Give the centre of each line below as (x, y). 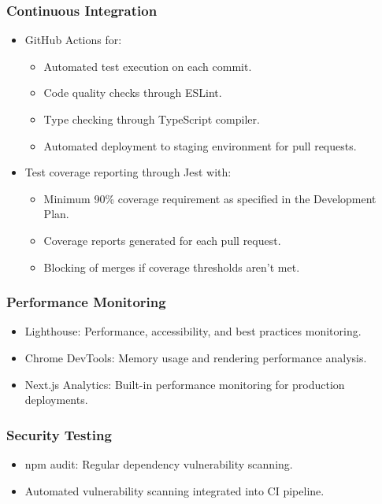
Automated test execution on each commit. (148, 66)
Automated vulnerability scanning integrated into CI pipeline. (174, 490)
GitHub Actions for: (73, 40)
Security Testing (59, 434)
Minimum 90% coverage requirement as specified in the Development (210, 198)
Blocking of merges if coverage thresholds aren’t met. (172, 267)
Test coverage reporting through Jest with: (128, 172)
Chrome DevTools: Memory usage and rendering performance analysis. (196, 357)
